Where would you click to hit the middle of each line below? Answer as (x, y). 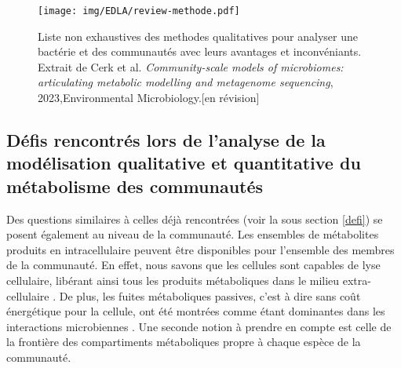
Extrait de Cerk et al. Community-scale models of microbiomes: (191, 66)
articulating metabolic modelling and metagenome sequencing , (186, 82)
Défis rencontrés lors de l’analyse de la (166, 140)
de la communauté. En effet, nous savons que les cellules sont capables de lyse (193, 265)
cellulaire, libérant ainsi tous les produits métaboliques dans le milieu (173, 280)
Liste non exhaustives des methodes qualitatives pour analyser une (198, 36)
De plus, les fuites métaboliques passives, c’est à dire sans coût (210, 295)
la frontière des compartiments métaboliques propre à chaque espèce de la (184, 342)
